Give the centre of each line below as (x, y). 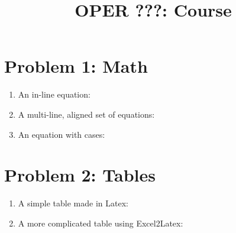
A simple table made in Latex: (73, 203)
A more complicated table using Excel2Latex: (101, 223)
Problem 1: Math (76, 66)
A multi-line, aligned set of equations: (86, 114)
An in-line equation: (54, 94)
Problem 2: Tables (80, 175)
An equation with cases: (62, 134)
